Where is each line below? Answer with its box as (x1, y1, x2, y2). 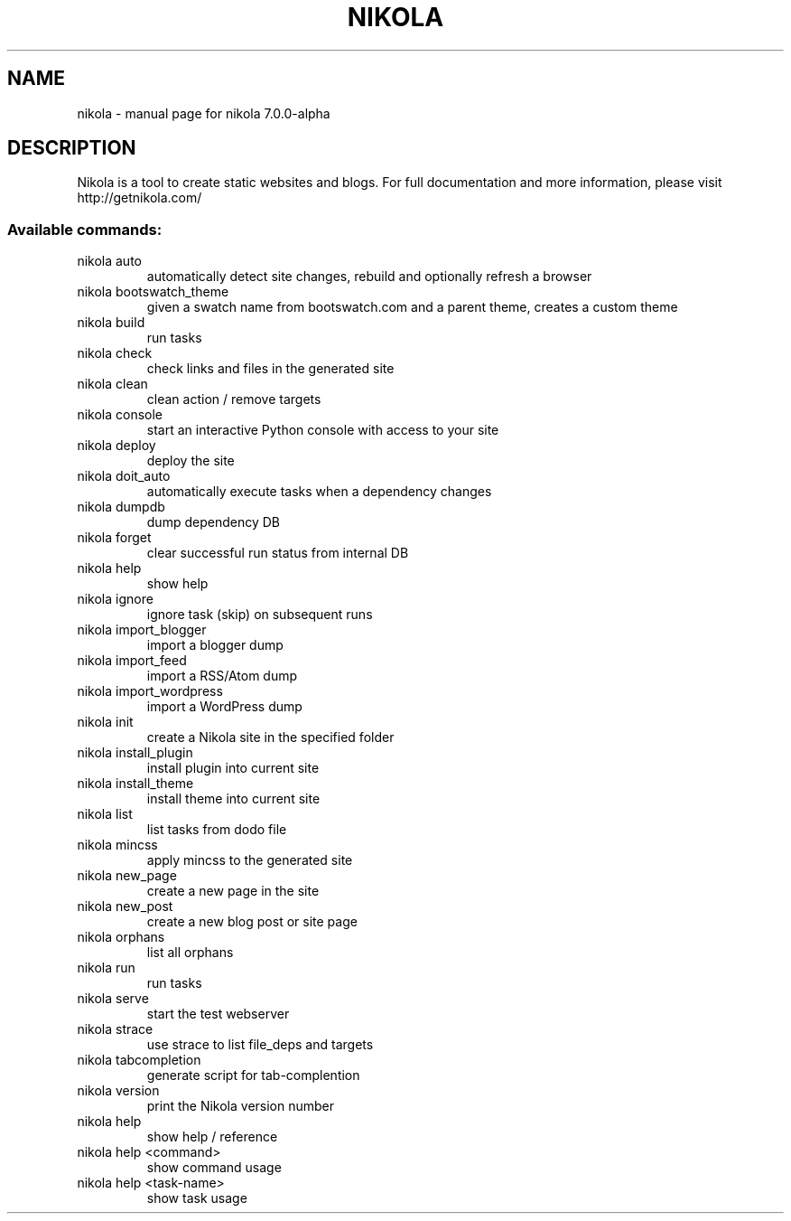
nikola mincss (77, 837, 158, 853)
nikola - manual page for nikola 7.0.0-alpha (77, 105, 330, 121)
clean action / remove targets (146, 391, 321, 408)
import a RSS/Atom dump (146, 668, 298, 684)
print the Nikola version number (146, 1098, 335, 1114)
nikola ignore (77, 591, 154, 607)
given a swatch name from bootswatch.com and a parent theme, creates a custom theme (146, 299, 678, 315)
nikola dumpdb (77, 499, 165, 515)
